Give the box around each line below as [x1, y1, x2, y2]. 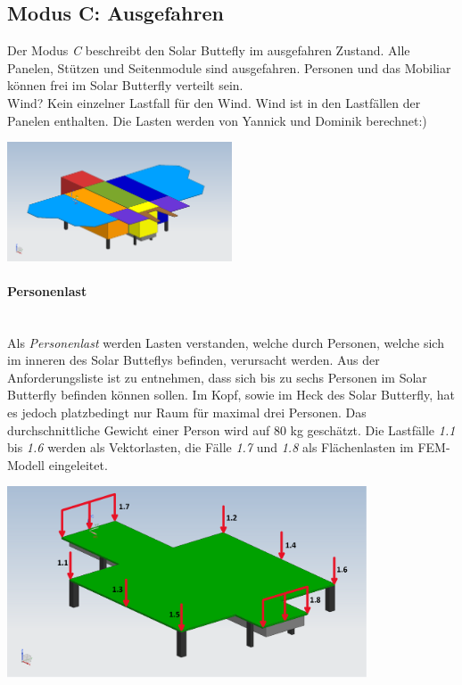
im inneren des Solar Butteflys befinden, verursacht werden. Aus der [7, 351, 380, 369]
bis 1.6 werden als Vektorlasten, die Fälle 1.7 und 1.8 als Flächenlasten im [7, 438, 414, 457]
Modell [7, 455, 45, 474]
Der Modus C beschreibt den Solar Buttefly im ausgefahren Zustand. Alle [7, 41, 410, 60]
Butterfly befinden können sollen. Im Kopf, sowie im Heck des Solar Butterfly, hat [7, 385, 456, 404]
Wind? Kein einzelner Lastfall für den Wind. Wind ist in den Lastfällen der [7, 93, 421, 111]
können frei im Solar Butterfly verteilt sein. [7, 76, 243, 95]
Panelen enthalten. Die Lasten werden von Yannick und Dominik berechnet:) [7, 111, 427, 129]
